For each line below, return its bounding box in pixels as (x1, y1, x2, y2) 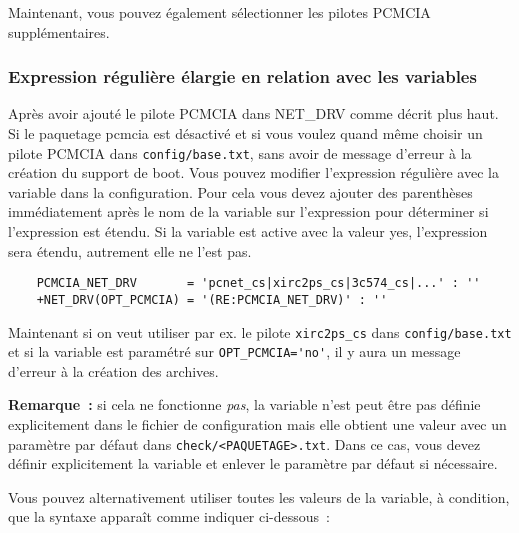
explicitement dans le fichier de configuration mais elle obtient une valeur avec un (8, 414, 507, 435)
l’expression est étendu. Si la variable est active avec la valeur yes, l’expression (8, 221, 488, 242)
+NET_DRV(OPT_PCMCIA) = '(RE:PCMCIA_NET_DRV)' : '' (36, 292, 388, 307)
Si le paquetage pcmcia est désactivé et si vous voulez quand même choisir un (8, 123, 483, 143)
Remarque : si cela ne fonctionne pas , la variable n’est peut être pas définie (8, 394, 481, 415)
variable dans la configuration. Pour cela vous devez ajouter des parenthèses (8, 181, 473, 202)
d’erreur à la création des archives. (8, 360, 219, 381)
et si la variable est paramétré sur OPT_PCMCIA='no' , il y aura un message (8, 341, 461, 362)
